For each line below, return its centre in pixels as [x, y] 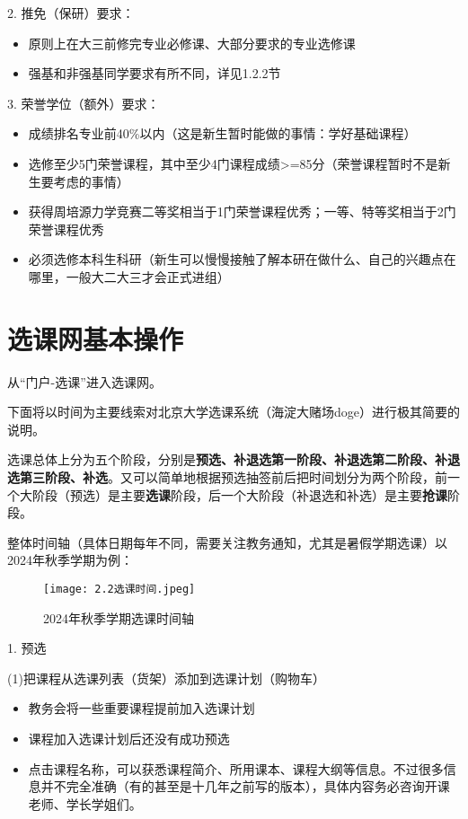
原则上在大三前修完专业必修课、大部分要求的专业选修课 [192, 43]
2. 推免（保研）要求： [71, 13]
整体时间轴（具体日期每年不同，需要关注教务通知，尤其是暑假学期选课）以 [227, 542]
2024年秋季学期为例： [70, 560]
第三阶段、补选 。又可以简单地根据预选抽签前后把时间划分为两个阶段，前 [233, 477]
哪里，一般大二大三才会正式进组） [129, 276]
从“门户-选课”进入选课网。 [84, 381]
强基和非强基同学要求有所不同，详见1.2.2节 [155, 73]
